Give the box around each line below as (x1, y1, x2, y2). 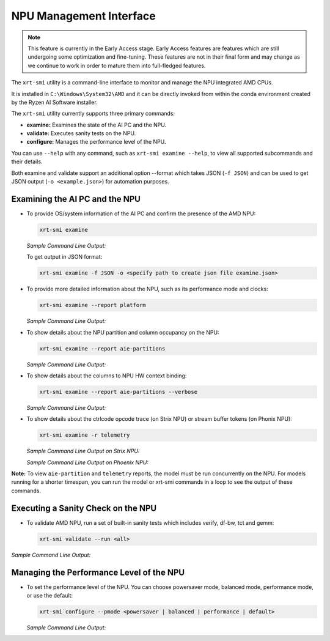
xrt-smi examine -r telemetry (39, 432, 130, 439)
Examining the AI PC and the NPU (11, 193, 141, 204)
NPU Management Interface (11, 9, 156, 23)
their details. (11, 158, 43, 165)
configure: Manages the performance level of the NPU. (26, 138, 166, 146)
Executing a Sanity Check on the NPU (11, 503, 157, 513)
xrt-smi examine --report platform (39, 302, 146, 309)
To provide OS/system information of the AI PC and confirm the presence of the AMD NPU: (26, 210, 256, 217)
